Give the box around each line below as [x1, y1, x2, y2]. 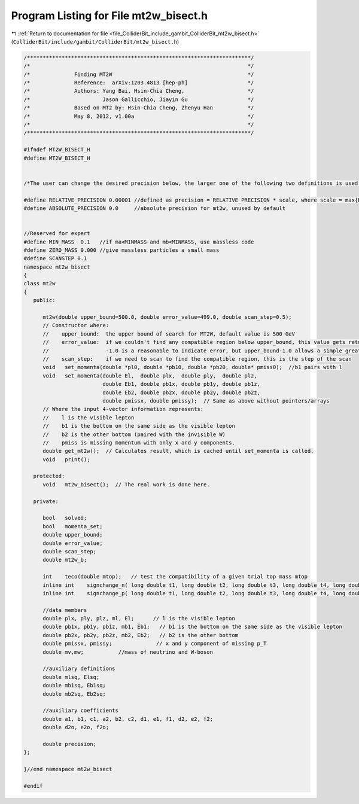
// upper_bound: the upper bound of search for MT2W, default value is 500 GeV [42, 330, 296, 337]
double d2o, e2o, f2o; [42, 724, 109, 731]
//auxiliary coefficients [42, 707, 119, 714]
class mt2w [23, 280, 56, 287]
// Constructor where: [42, 322, 109, 329]
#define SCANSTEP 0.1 [23, 255, 87, 262]
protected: [33, 473, 65, 480]
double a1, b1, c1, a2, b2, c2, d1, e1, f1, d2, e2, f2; [42, 715, 214, 722]
